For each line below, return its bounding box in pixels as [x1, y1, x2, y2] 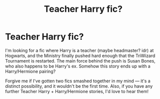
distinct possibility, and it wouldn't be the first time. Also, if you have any [5, 83, 153, 89]
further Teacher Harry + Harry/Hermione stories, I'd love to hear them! [5, 88, 149, 94]
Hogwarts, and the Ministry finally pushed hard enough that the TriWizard [5, 53, 156, 59]
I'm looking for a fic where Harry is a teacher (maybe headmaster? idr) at [5, 47, 154, 53]
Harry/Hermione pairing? [5, 68, 56, 74]
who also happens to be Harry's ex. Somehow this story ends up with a [5, 63, 151, 69]
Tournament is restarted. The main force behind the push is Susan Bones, [5, 58, 156, 64]
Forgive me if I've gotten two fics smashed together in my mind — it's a [5, 78, 151, 84]
